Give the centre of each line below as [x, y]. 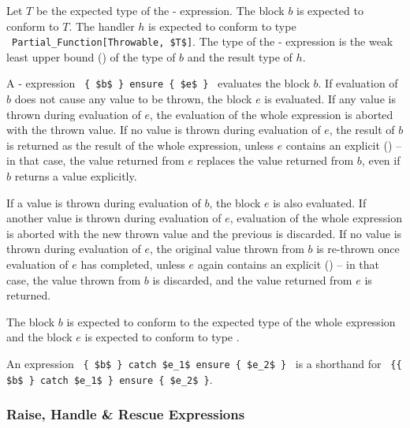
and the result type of [240, 56]
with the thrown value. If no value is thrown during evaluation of [164, 130]
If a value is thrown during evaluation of [104, 202]
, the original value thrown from [227, 249]
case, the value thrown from [74, 279]
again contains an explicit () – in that [289, 264]
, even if [381, 160]
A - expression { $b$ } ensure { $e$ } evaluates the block [158, 83]
